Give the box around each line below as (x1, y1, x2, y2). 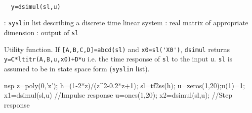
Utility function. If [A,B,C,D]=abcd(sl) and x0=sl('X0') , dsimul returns (4, 44, 230, 54)
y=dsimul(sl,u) (11, 3, 61, 10)
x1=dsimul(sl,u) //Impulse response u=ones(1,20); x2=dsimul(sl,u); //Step (4, 90, 232, 100)
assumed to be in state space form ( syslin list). (4, 63, 150, 73)
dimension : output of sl (4, 27, 79, 37)
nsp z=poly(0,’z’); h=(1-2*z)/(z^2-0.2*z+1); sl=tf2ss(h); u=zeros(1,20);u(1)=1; (4, 80, 245, 90)
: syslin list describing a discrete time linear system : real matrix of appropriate (4, 17, 249, 28)
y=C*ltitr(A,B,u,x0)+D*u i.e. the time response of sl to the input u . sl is (4, 54, 233, 64)
